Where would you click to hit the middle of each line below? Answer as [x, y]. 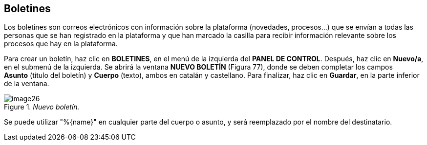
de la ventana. [27, 84]
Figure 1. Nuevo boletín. [42, 107]
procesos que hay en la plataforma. [61, 44]
